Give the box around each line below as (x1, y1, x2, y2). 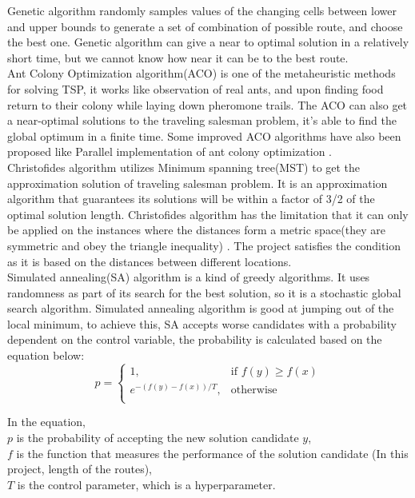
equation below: (7, 347, 85, 364)
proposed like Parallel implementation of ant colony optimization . (7, 143, 332, 160)
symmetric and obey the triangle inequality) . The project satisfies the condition (7, 237, 401, 253)
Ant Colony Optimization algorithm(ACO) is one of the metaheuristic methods (7, 65, 396, 82)
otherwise (230, 384, 277, 396)
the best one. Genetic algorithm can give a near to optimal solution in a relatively (7, 34, 409, 50)
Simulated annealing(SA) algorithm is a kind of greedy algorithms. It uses (7, 269, 370, 285)
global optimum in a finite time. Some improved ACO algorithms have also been (7, 127, 401, 144)
